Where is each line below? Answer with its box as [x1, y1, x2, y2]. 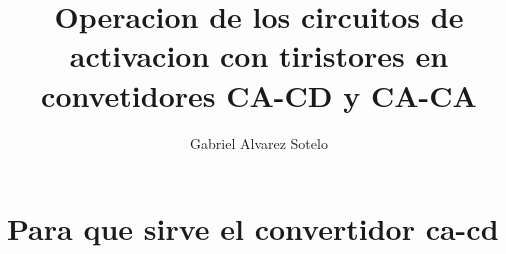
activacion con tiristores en [69, 35, 449, 76]
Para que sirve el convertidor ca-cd [7, 208, 499, 249]
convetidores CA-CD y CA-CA [41, 74, 477, 115]
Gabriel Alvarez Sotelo [190, 132, 328, 153]
